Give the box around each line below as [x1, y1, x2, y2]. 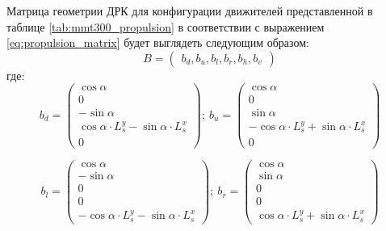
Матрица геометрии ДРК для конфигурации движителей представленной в [6, 2, 373, 19]
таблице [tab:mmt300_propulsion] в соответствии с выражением [6, 18, 325, 35]
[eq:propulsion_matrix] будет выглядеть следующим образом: [6, 34, 309, 51]
